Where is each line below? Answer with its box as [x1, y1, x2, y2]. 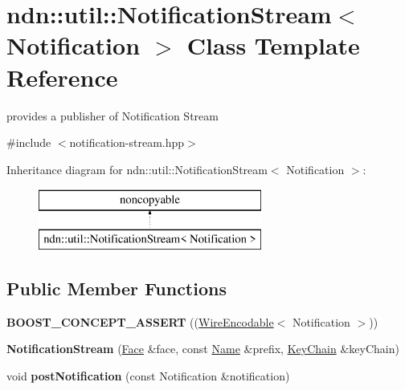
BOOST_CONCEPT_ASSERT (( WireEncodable [6, 313, 274, 330]
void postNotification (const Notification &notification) [6, 367, 290, 384]
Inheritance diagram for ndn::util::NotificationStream [6, 160, 268, 177]
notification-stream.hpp [69, 134, 185, 151]
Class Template [186, 29, 360, 62]
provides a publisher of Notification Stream [6, 107, 219, 124]
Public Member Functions [6, 275, 227, 300]
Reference [6, 60, 118, 93]
